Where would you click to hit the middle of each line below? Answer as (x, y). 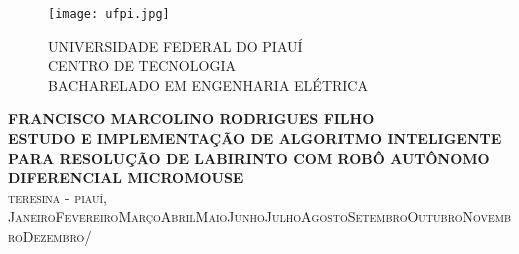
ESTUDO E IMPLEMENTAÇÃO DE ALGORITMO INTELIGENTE (255, 138)
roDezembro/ (50, 236)
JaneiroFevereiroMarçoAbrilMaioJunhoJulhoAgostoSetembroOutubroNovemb (260, 216)
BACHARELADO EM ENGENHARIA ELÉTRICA (208, 84)
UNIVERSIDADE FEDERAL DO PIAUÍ (175, 45)
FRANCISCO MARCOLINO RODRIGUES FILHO (191, 118)
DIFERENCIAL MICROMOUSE (126, 177)
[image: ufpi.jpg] (109, 14)
